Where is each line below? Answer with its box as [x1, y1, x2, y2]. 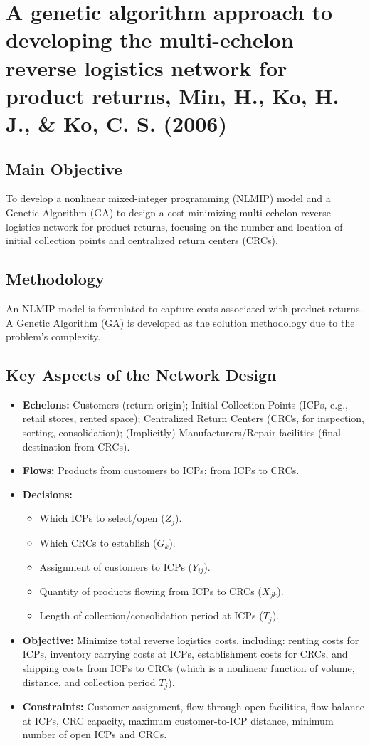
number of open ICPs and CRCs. [22, 727, 167, 742]
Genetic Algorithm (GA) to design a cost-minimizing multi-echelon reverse [6, 204, 332, 219]
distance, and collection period [22, 674, 156, 689]
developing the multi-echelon [6, 25, 294, 54]
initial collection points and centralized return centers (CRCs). [6, 233, 278, 248]
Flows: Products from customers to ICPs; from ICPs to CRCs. [22, 463, 300, 478]
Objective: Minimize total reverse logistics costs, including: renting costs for [22, 632, 359, 647]
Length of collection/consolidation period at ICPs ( [39, 608, 263, 623]
